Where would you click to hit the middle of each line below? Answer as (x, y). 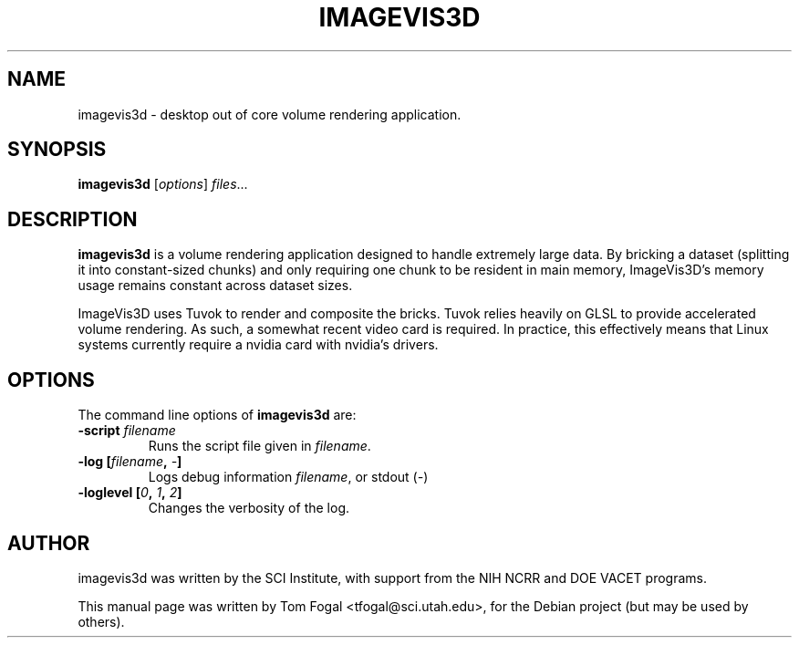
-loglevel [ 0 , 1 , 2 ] (130, 493)
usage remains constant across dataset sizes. (215, 286)
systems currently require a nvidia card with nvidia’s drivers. (258, 345)
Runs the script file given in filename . (259, 446)
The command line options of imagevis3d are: (217, 415)
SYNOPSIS (57, 150)
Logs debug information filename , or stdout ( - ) (288, 477)
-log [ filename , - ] (130, 462)
